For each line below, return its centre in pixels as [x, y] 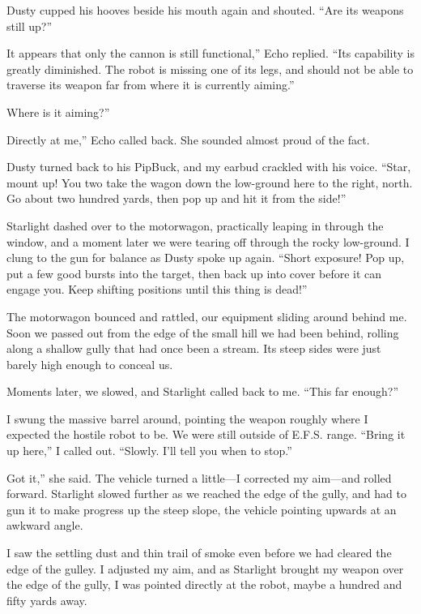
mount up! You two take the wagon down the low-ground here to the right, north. [210, 182]
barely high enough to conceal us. [90, 364]
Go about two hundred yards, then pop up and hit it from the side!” [176, 198]
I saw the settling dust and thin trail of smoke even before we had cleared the [199, 553]
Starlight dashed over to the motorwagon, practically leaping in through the [195, 225]
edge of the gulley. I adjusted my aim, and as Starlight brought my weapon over [205, 568]
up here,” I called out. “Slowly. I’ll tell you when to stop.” [149, 451]
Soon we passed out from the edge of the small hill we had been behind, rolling [203, 332]
